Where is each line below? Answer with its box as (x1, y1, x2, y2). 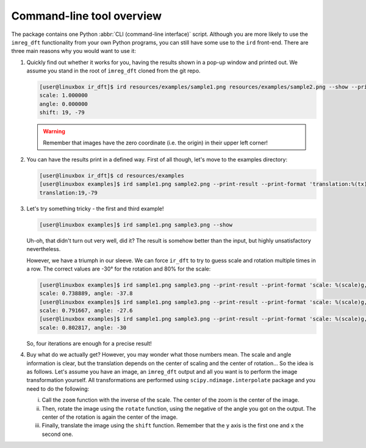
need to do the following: (26, 385, 90, 393)
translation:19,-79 (39, 189, 98, 196)
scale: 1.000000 (39, 92, 88, 99)
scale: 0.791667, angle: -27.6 (39, 307, 134, 314)
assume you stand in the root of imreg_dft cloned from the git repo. (26, 67, 201, 74)
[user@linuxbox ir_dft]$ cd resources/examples (39, 172, 184, 179)
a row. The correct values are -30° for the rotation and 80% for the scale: (26, 265, 211, 272)
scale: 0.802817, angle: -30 (39, 324, 127, 331)
